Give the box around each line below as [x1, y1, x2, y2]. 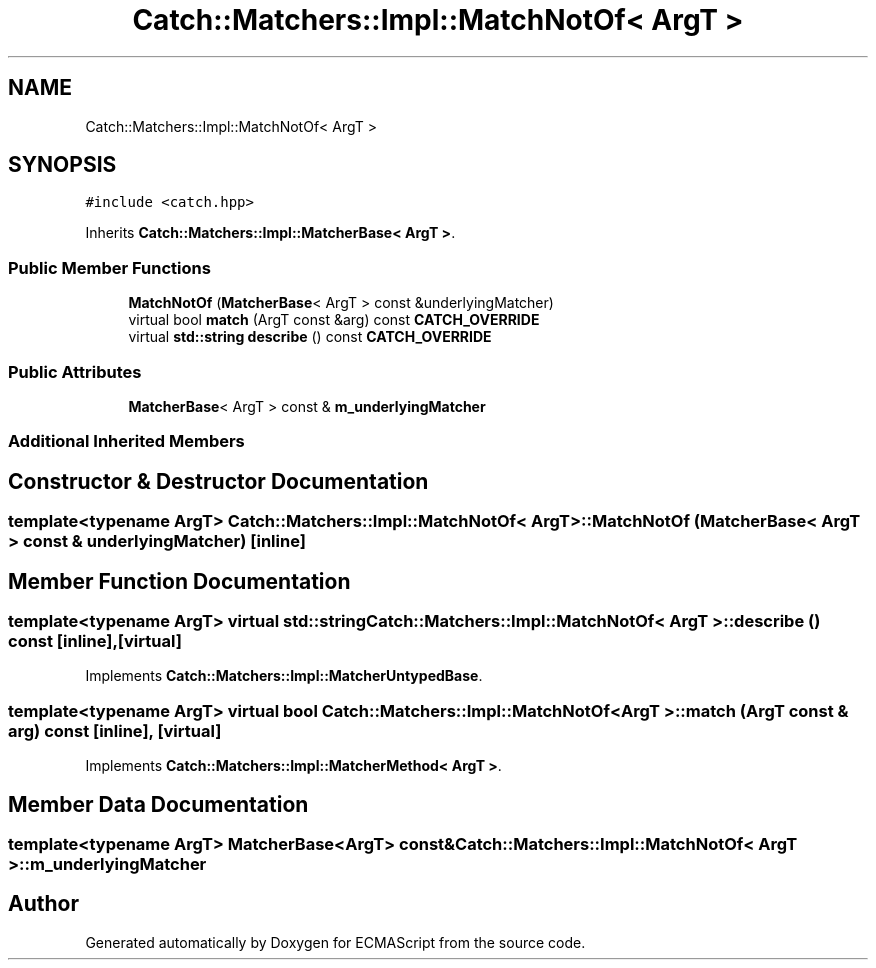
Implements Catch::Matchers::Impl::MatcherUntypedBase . [85, 667, 483, 685]
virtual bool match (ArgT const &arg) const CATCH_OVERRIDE [128, 311, 540, 329]
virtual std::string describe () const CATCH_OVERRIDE [128, 328, 492, 346]
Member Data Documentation [8, 791, 309, 817]
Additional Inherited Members [8, 431, 245, 452]
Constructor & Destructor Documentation [8, 468, 429, 494]
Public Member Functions [8, 257, 211, 278]
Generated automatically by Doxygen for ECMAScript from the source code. [85, 933, 586, 951]
